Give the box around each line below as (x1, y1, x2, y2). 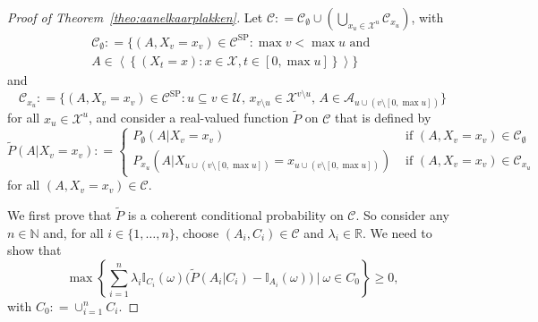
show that (7, 241, 62, 259)
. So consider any (355, 205, 449, 224)
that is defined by (334, 108, 431, 127)
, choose (175, 223, 219, 241)
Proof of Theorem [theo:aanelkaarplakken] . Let (7, 8, 263, 26)
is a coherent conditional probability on (127, 205, 344, 224)
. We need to (362, 223, 432, 241)
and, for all (43, 223, 104, 241)
